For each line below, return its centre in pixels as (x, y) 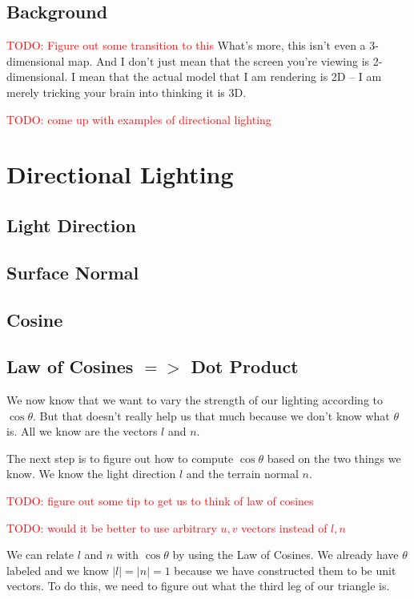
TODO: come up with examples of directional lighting (139, 119)
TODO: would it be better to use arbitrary (112, 527)
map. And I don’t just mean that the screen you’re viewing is (219, 60)
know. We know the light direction (91, 474)
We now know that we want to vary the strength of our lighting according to (195, 400)
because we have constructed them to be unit (285, 570)
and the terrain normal (242, 474)
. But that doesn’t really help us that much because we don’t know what (211, 415)
